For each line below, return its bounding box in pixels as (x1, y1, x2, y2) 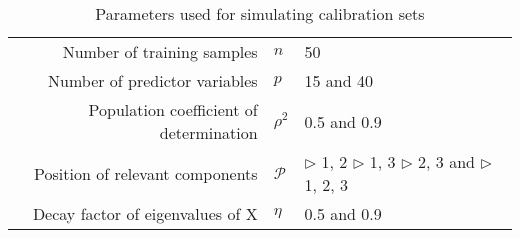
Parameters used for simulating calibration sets (95, 2, 425, 25)
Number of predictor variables (48, 69, 258, 92)
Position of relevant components (34, 161, 258, 185)
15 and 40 (304, 69, 373, 92)
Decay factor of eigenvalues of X (32, 202, 258, 225)
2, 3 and (418, 150, 475, 173)
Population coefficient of (88, 98, 258, 121)
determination (159, 121, 258, 144)
